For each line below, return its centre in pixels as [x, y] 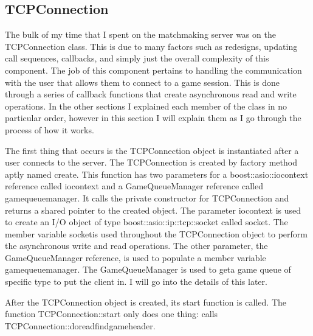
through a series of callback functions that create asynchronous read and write [151, 94]
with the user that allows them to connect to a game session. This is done [143, 82]
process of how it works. [50, 129]
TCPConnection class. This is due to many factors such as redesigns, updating [151, 46]
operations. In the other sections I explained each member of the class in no [146, 106]
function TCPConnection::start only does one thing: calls [112, 314]
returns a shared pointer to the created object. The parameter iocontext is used [153, 210]
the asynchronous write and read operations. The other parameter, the [136, 246]
